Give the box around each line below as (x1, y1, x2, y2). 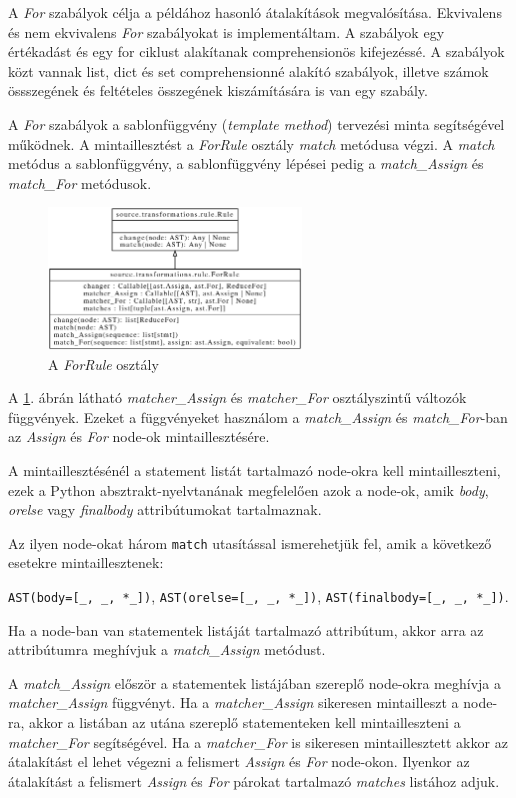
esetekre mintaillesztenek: (8, 552, 164, 573)
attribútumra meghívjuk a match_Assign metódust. (8, 639, 326, 660)
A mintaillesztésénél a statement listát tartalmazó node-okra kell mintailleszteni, (8, 459, 501, 480)
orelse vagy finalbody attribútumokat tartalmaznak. (8, 499, 322, 520)
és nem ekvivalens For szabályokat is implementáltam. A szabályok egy (8, 21, 445, 42)
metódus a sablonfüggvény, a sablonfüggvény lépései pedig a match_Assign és (8, 153, 484, 174)
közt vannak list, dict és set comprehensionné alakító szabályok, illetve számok (8, 60, 489, 81)
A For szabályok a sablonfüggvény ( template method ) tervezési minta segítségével (8, 113, 505, 134)
